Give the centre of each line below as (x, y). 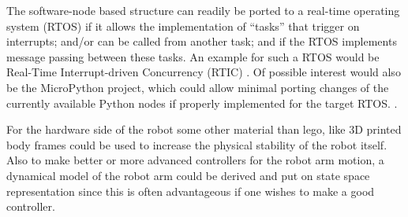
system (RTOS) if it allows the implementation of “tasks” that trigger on (183, 26)
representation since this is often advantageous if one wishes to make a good (191, 191)
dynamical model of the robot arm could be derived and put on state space (188, 175)
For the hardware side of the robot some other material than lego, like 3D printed (204, 129)
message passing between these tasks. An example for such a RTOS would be (193, 56)
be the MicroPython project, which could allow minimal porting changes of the (198, 87)
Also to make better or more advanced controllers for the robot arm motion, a (195, 160)
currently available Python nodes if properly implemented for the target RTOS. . (202, 103)
